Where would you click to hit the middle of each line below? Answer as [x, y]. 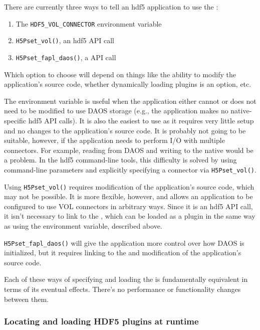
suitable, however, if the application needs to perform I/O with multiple [114, 140]
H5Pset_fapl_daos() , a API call [66, 57]
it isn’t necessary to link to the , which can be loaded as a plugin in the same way [130, 216]
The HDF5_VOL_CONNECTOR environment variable [89, 23]
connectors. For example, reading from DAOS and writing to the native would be [129, 150]
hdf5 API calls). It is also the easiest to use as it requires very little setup [141, 120]
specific [15, 120]
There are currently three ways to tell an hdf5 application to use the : [111, 7]
